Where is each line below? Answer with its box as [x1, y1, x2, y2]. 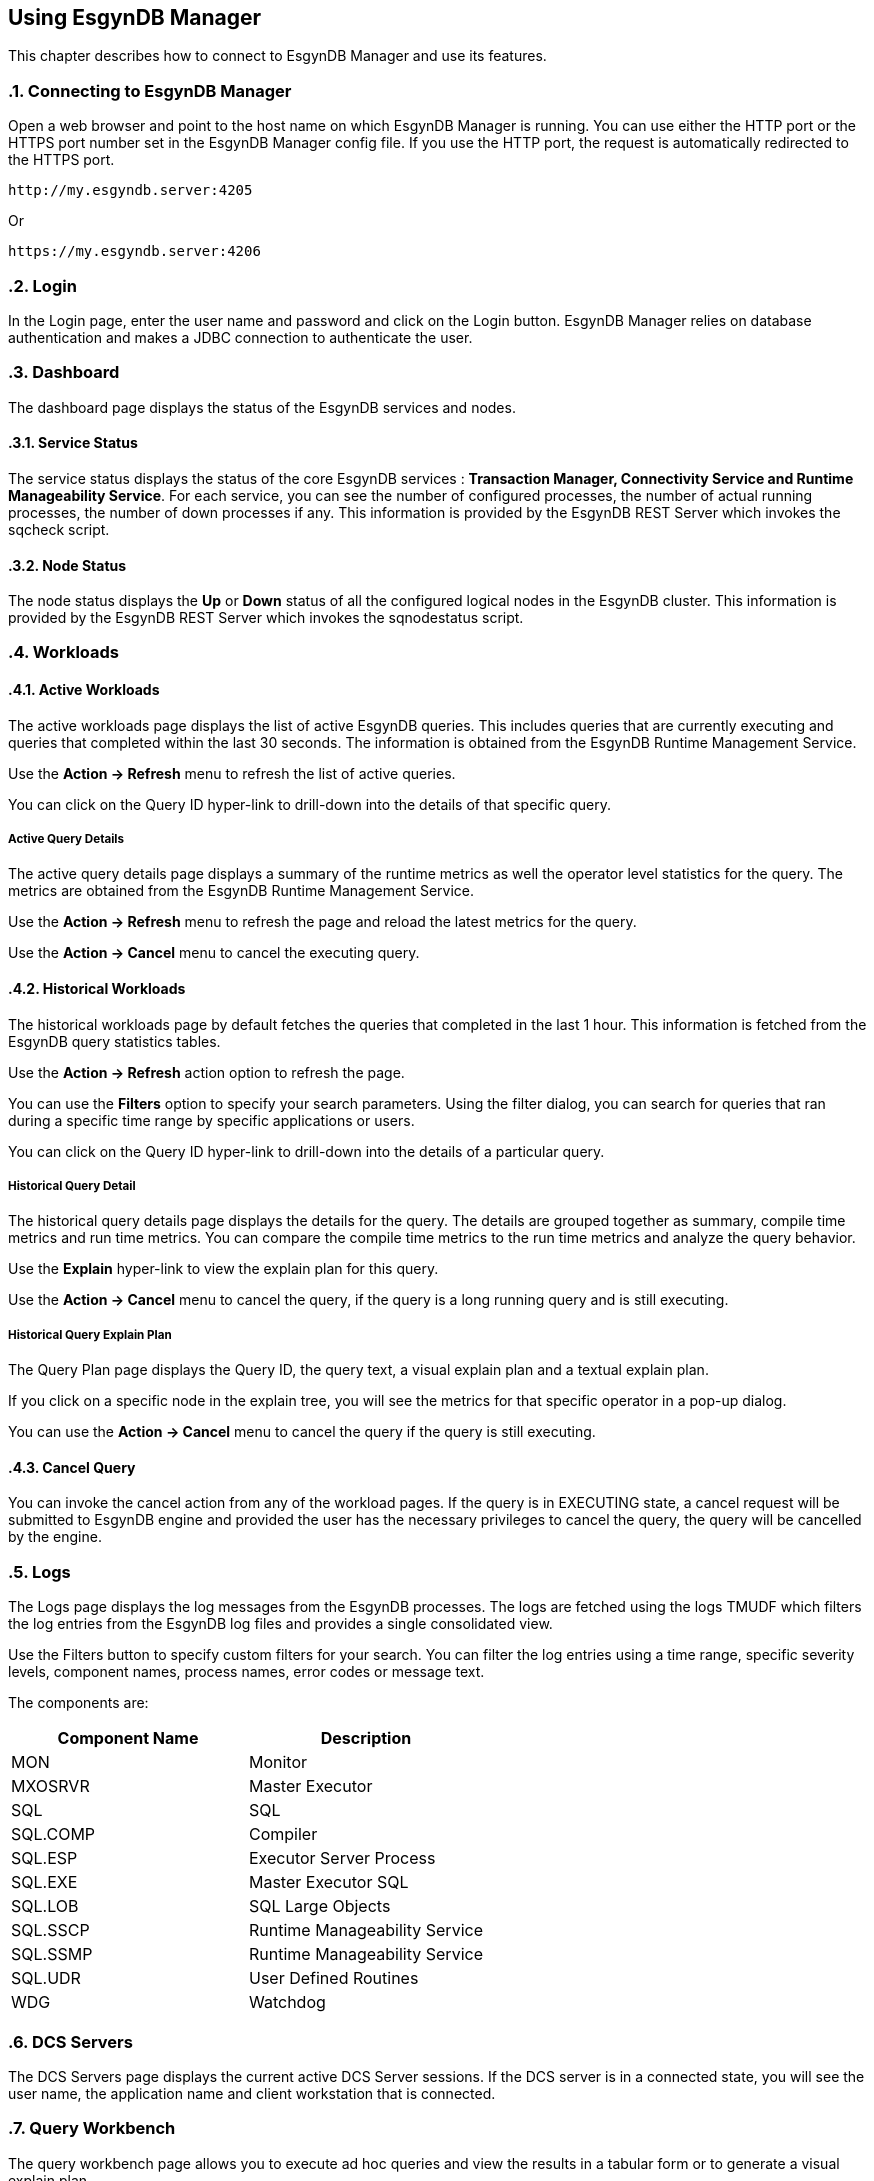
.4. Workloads [8, 642, 120, 663]
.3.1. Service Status [8, 434, 138, 452]
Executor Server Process [248, 1848, 436, 1869]
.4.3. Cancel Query [8, 1458, 136, 1476]
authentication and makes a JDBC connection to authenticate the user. [8, 328, 473, 346]
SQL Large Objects [248, 1896, 391, 1917]
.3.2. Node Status [8, 556, 127, 574]
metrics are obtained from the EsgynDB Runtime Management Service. [8, 882, 475, 900]
